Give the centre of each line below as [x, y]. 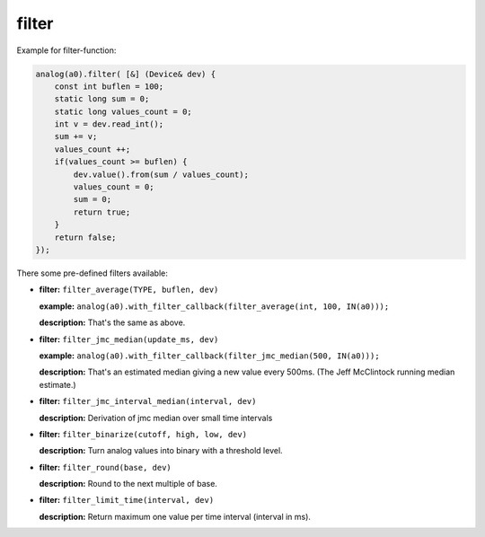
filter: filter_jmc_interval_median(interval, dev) [148, 401]
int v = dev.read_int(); [109, 124]
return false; [85, 237]
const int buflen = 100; [109, 86]
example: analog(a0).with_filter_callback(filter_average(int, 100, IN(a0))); [214, 306]
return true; [102, 212]
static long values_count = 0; [123, 111]
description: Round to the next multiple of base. [128, 484]
